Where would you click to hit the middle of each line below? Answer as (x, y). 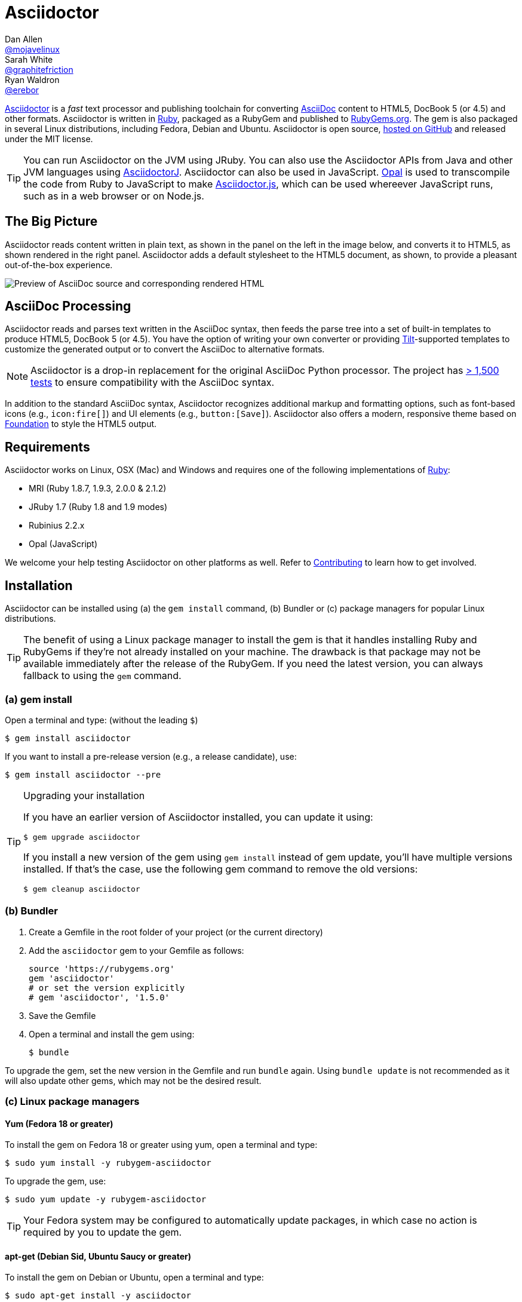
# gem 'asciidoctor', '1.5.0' (99, 997)
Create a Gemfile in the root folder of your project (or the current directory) (176, 932)
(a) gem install (39, 699)
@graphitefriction (39, 69)
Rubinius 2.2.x (57, 526)
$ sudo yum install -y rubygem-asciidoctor (108, 1163)
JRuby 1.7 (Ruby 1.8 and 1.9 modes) (98, 507)
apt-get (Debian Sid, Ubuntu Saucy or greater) (98, 1256)
